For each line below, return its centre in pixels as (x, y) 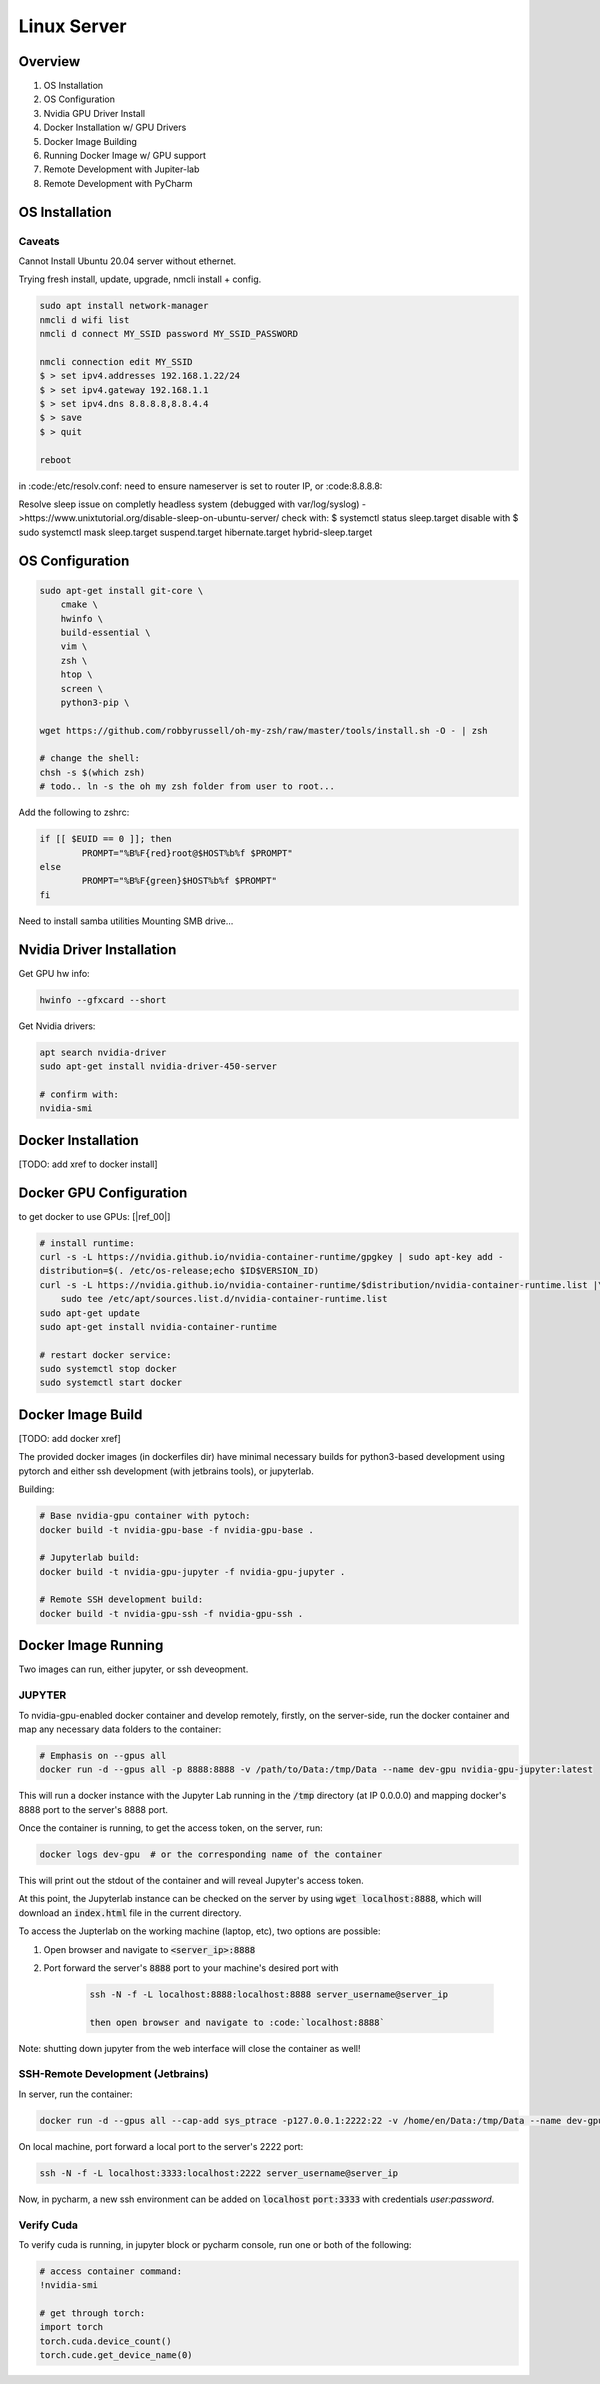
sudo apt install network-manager (124, 306)
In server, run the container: (76, 2094)
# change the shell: (89, 758)
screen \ (82, 688)
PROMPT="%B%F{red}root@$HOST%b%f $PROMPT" (187, 853)
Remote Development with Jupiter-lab (121, 169)
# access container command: (111, 2271)
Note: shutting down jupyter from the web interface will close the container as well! (189, 2048)
